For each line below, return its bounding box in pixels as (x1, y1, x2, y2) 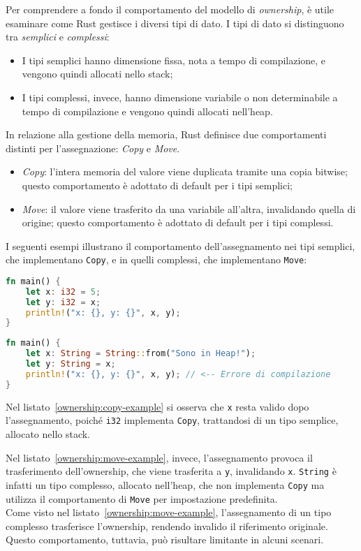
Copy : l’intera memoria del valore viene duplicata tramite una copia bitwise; (22, 164, 348, 179)
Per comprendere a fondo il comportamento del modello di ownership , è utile (6, 2, 334, 16)
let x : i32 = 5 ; (25, 286, 101, 297)
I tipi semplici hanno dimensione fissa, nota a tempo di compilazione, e (22, 52, 326, 67)
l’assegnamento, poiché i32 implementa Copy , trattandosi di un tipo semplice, (6, 413, 339, 427)
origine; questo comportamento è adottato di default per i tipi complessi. (22, 215, 334, 230)
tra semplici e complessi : (6, 29, 110, 44)
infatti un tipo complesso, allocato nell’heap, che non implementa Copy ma (6, 477, 325, 492)
